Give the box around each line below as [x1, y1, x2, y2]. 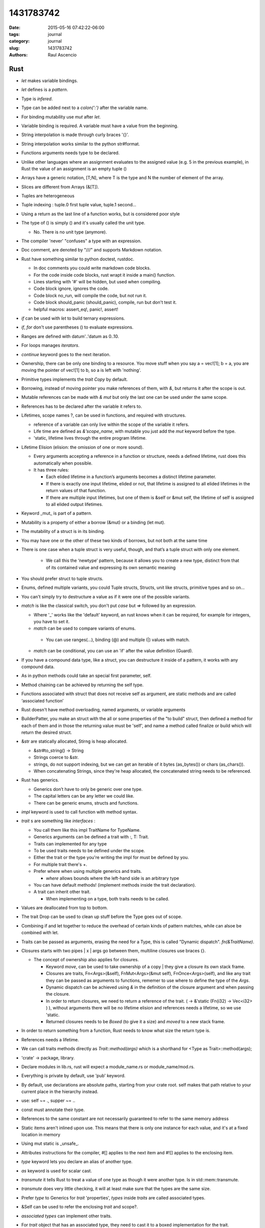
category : [9, 38, 30, 44]
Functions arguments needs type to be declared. [21, 150, 120, 156]
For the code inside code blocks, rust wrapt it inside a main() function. [33, 272, 176, 278]
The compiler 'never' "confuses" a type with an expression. [21, 238, 142, 244]
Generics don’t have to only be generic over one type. [33, 786, 143, 792]
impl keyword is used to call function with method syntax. [21, 809, 138, 815]
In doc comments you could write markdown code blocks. [33, 265, 151, 271]
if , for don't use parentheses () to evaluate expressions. [21, 324, 133, 330]
